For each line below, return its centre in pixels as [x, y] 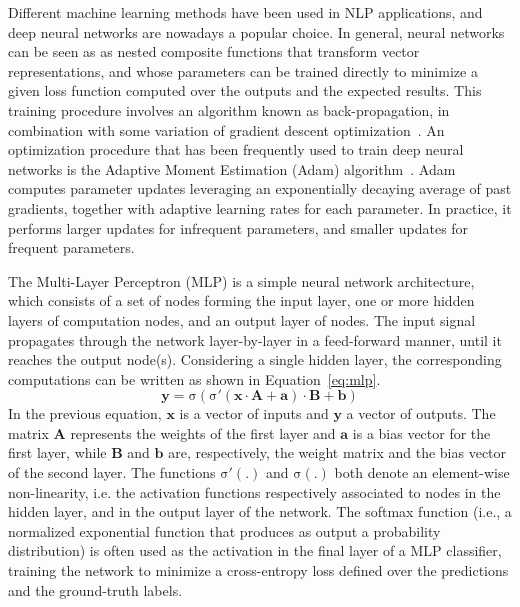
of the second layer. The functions [112, 472]
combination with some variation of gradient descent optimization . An [226, 129]
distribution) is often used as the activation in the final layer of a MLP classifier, [255, 550]
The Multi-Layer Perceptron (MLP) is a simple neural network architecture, [241, 280]
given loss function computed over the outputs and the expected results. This [245, 90]
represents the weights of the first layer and [203, 432]
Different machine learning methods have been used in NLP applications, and [245, 12]
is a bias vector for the [421, 432]
